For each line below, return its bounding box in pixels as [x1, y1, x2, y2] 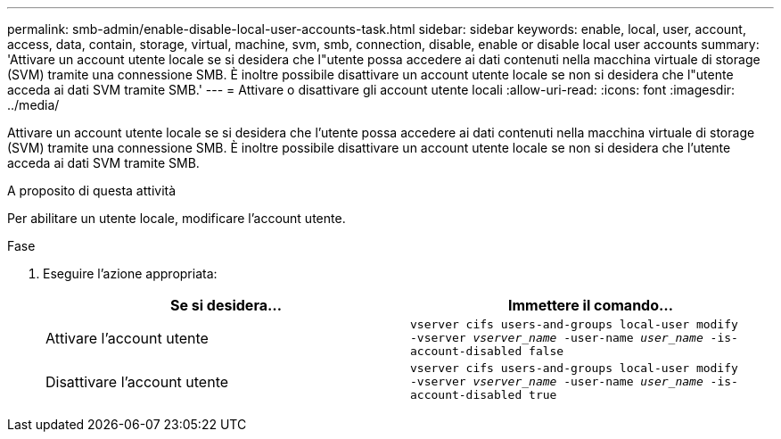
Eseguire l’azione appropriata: [43, 266, 218, 281]
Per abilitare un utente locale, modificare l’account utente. [7, 211, 346, 226]
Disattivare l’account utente [45, 372, 229, 391]
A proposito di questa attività [7, 183, 177, 198]
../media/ [7, 97, 60, 112]
